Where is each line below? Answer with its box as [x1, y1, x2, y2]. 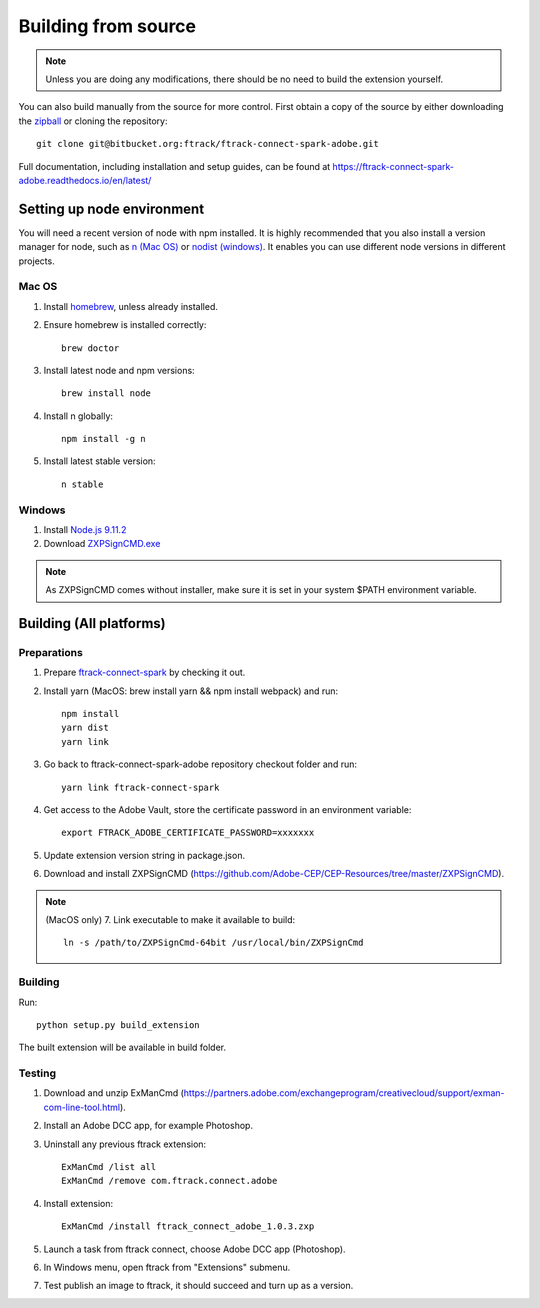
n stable [61, 478, 104, 490]
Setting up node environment [18, 200, 205, 217]
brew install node [61, 388, 152, 399]
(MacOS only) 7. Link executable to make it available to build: [45, 914, 296, 925]
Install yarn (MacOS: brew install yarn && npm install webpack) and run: [43, 685, 339, 697]
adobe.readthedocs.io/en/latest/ [18, 174, 152, 186]
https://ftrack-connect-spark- [332, 160, 455, 172]
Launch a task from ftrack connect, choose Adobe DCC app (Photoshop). [43, 1243, 346, 1255]
